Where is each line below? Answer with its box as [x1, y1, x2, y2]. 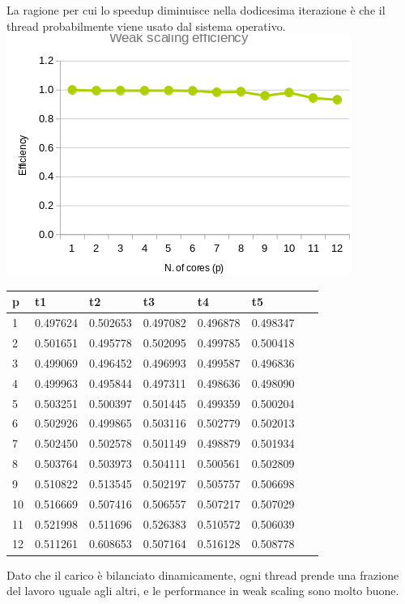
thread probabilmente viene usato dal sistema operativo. [6, 17, 286, 34]
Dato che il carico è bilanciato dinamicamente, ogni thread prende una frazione [6, 566, 399, 583]
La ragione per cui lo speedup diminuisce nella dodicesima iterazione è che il [6, 2, 386, 18]
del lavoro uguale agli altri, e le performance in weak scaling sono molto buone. [6, 582, 399, 599]
